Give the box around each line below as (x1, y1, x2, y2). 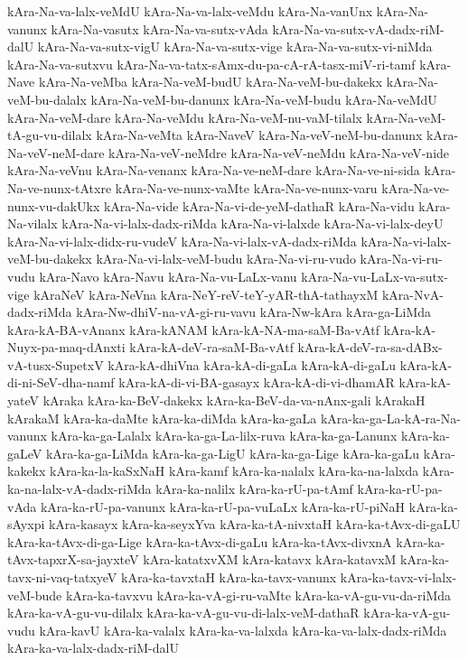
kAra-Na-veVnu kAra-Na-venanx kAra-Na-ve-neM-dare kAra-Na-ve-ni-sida (7, 161, 420, 180)
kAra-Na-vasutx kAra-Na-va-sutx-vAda (51, 19, 268, 38)
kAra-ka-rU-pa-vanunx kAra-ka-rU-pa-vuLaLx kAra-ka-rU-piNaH (40, 497, 406, 516)
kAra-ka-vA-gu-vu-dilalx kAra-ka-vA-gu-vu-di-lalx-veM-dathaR (7, 603, 360, 622)
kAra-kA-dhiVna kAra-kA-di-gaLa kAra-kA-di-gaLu (108, 355, 396, 374)
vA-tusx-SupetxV (7, 355, 104, 374)
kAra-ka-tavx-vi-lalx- (340, 568, 457, 586)
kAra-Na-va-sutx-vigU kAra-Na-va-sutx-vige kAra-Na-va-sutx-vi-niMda (37, 37, 433, 56)
